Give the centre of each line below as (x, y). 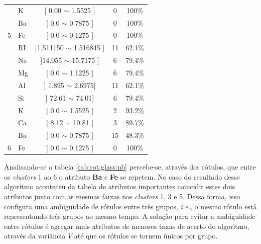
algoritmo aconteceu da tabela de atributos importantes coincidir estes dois (120, 186)
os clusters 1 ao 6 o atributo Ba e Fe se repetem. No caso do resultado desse (122, 176)
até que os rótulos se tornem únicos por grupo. (146, 236)
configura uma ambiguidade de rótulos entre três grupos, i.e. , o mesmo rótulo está (130, 206)
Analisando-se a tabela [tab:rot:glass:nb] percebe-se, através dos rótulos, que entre (130, 167)
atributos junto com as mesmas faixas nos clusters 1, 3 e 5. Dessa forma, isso (122, 196)
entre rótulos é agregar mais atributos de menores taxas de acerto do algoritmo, (127, 226)
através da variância (35, 236)
